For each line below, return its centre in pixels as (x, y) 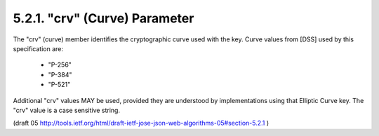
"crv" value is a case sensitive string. (67, 110)
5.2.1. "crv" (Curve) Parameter (104, 18)
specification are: (38, 48)
